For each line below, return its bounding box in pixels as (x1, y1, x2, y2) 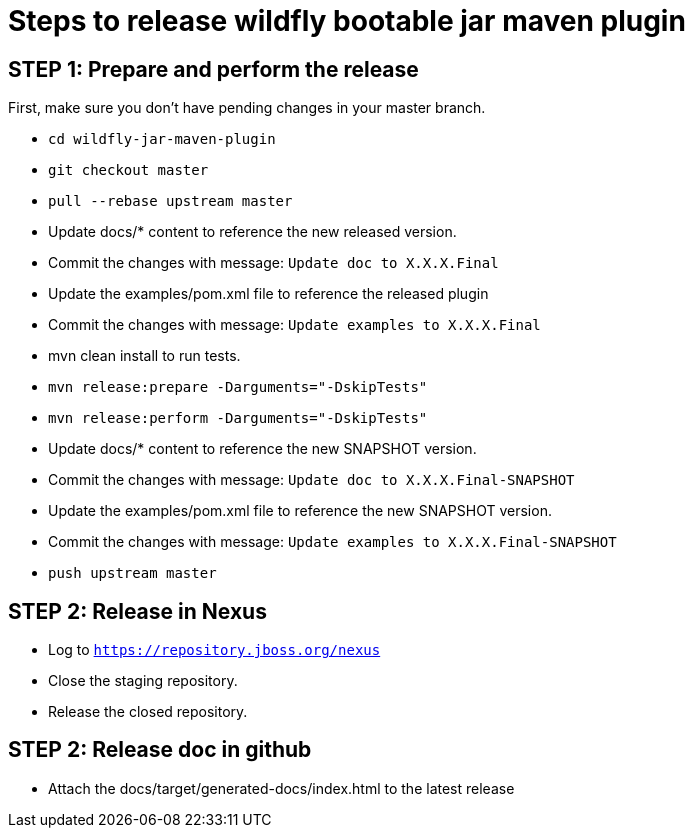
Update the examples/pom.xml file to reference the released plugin (48, 285, 489, 303)
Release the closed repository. (48, 703, 248, 721)
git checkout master (48, 162, 209, 179)
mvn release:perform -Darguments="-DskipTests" (48, 410, 428, 427)
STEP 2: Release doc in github (8, 737, 312, 763)
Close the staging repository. (48, 672, 238, 690)
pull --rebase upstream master (48, 193, 293, 210)
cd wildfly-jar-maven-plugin (48, 131, 276, 148)
